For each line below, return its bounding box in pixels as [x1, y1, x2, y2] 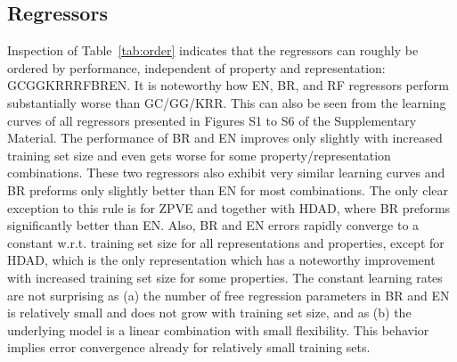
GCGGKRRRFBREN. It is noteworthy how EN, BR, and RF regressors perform [7, 76, 449, 95]
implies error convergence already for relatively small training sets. [7, 338, 371, 357]
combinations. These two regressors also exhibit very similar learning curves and [7, 163, 445, 182]
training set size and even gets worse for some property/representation [7, 145, 391, 164]
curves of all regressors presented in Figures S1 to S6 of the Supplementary [7, 111, 417, 129]
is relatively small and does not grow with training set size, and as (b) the [7, 303, 412, 322]
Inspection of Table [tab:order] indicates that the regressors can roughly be [7, 41, 419, 60]
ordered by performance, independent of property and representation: [7, 58, 386, 77]
